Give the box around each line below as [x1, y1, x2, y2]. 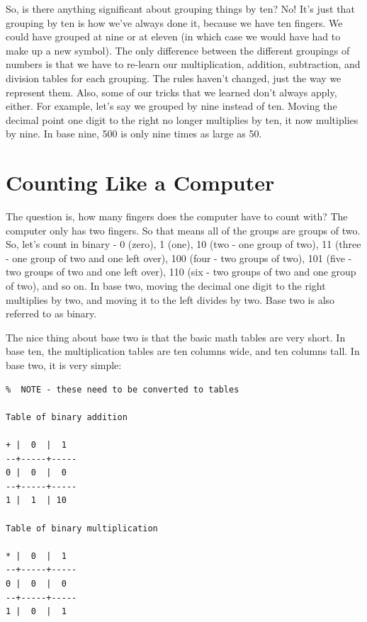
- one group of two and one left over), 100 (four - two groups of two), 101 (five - [6, 250, 352, 265]
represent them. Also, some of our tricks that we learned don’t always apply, [6, 84, 337, 99]
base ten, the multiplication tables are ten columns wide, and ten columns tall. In [6, 344, 360, 358]
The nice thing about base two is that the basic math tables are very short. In [6, 329, 346, 344]
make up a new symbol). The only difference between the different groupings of [6, 43, 350, 57]
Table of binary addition [6, 412, 128, 422]
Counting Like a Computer [6, 168, 275, 197]
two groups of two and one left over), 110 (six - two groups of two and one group [6, 264, 356, 279]
